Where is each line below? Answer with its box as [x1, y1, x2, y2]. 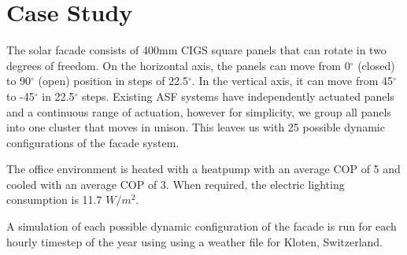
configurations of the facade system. [6, 134, 179, 150]
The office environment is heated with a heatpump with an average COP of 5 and [6, 161, 401, 177]
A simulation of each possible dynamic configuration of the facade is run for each [6, 218, 397, 235]
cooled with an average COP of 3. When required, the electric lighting [6, 176, 345, 192]
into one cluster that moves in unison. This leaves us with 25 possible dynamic [6, 119, 385, 135]
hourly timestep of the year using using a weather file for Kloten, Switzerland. [6, 233, 383, 249]
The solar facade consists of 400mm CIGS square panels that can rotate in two [6, 42, 387, 58]
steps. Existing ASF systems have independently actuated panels [82, 87, 394, 104]
